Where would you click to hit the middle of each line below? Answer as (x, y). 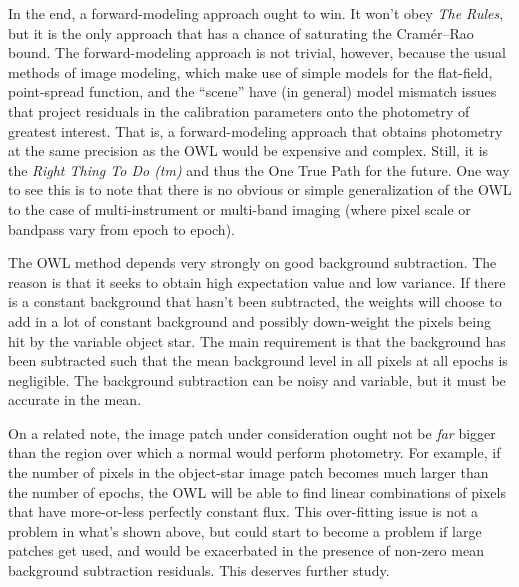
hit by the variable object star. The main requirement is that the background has (257, 340)
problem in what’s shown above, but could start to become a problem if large (245, 530)
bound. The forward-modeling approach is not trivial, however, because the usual (257, 52)
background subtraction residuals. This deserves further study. (199, 570)
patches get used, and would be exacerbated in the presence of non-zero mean (246, 550)
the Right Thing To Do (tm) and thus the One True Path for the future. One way (259, 169)
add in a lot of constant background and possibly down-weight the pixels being (249, 320)
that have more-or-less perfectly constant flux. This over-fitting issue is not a (243, 511)
